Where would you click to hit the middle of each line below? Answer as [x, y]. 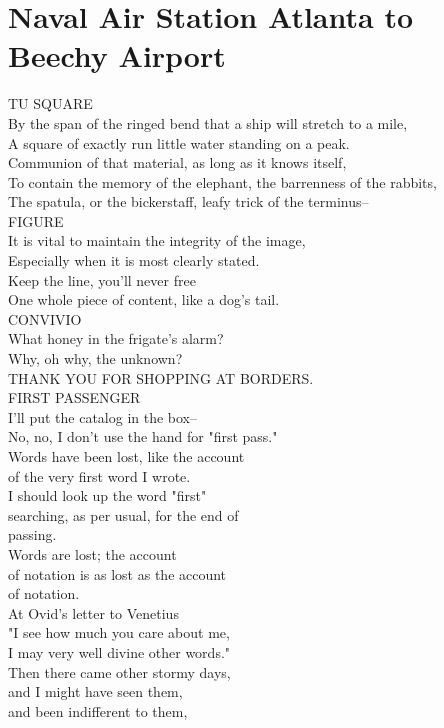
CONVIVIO [45, 318]
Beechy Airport [117, 55]
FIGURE [36, 220]
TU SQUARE [50, 103]
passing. [32, 534]
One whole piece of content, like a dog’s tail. [144, 299]
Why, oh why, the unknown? [95, 358]
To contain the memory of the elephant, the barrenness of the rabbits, [222, 181]
